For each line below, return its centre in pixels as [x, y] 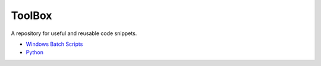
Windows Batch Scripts [54, 44]
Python [35, 52]
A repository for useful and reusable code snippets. [74, 33]
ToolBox [32, 15]
